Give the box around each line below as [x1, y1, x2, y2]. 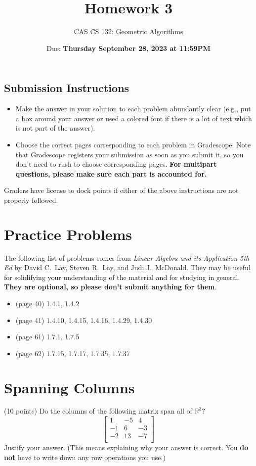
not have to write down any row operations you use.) [4, 452, 166, 462]
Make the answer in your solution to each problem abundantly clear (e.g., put [15, 103, 251, 114]
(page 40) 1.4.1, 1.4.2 [15, 298, 80, 308]
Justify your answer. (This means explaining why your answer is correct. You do [4, 442, 249, 453]
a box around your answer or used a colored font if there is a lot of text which [15, 113, 252, 123]
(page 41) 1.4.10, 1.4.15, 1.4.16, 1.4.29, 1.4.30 [15, 315, 152, 325]
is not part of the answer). [15, 123, 95, 133]
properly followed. [4, 194, 58, 205]
